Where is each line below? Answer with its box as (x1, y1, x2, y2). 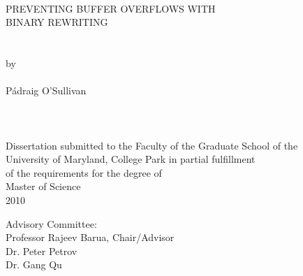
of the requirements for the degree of (6, 165, 162, 180)
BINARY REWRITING (6, 15, 108, 29)
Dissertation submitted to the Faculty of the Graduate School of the (6, 138, 298, 152)
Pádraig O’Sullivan (6, 83, 87, 98)
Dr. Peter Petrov (6, 243, 77, 258)
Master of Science (6, 179, 81, 194)
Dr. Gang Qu (6, 257, 62, 272)
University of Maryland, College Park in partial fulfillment (6, 152, 256, 166)
